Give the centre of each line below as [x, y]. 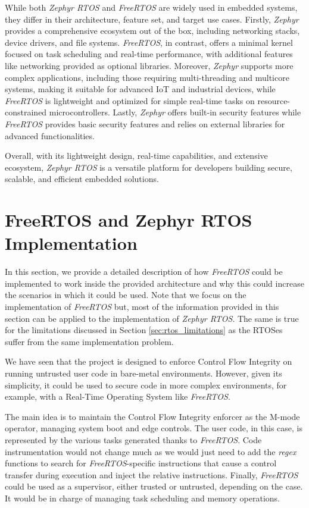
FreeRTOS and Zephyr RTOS [129, 220]
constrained [26, 112]
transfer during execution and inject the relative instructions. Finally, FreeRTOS [152, 474]
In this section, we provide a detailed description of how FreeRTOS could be [144, 272]
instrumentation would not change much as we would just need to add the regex [151, 451]
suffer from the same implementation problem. [89, 341]
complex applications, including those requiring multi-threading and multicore [147, 77]
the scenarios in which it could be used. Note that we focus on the [126, 295]
